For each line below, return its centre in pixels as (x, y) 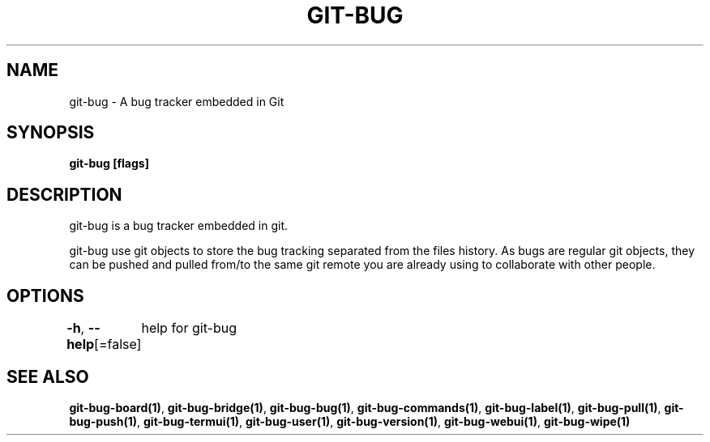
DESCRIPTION (64, 194)
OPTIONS (45, 295)
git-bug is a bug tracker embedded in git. (178, 226)
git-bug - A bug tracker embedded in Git (177, 101)
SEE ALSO (48, 376)
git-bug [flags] (109, 164)
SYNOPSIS (51, 133)
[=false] (118, 344)
